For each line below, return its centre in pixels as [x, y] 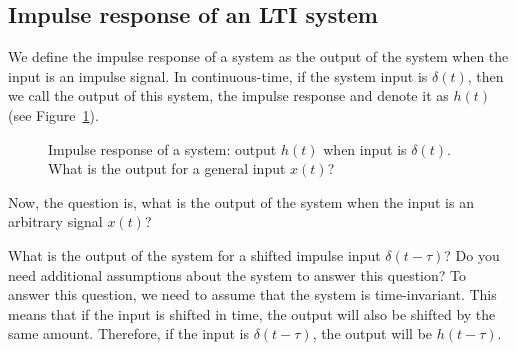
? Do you [472, 254]
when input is [365, 148]
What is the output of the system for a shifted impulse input [194, 254]
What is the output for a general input [167, 168]
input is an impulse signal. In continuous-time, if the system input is [218, 75]
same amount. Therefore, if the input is [128, 333]
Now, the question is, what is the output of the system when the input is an [241, 201]
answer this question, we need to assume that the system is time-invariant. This [252, 294]
